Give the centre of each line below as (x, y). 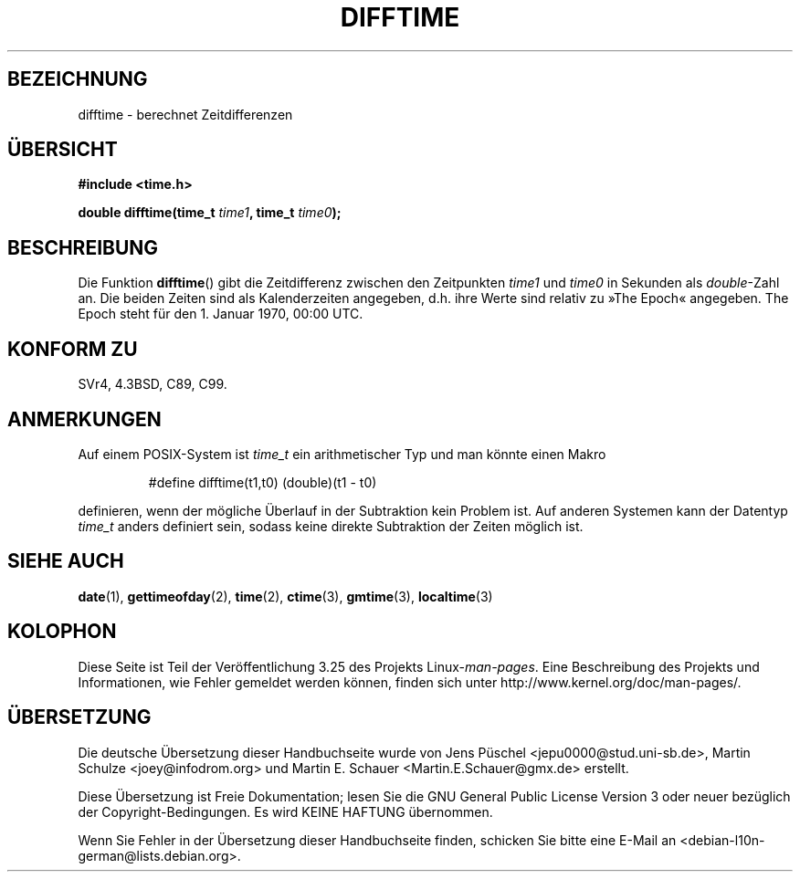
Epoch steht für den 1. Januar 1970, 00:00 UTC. (221, 314)
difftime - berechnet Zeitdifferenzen (185, 114)
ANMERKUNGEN (84, 419)
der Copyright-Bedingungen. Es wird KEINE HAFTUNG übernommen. (285, 811)
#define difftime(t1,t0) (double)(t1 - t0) (263, 482)
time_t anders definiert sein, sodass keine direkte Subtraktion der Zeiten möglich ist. (331, 526)
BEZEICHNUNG (78, 79)
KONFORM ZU (73, 349)
